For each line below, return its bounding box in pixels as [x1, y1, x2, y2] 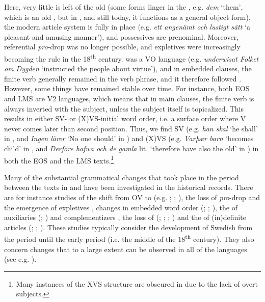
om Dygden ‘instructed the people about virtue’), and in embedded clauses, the [4, 63, 252, 74]
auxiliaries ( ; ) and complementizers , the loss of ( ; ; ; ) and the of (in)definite [4, 212, 246, 223]
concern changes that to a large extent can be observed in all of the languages [4, 243, 247, 254]
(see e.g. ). [4, 254, 37, 264]
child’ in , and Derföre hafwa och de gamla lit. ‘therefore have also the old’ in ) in [4, 143, 259, 153]
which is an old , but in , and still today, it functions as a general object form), [4, 11, 251, 22]
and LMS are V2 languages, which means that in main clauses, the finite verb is [4, 93, 254, 103]
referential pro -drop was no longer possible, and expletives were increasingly [4, 41, 241, 52]
